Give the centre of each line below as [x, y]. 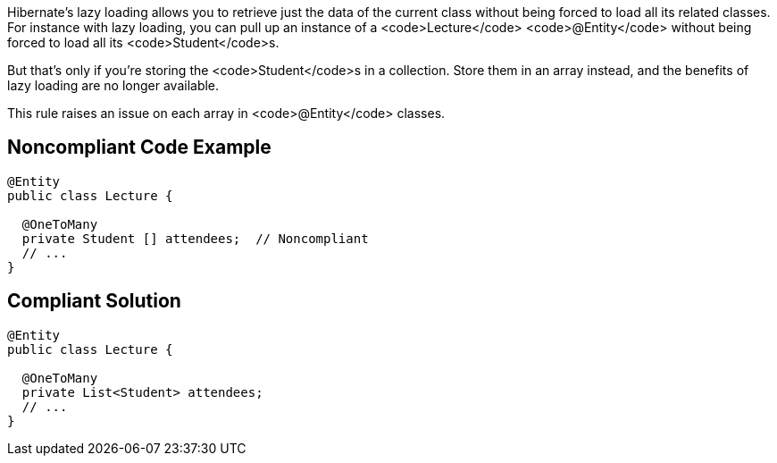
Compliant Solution [94, 301]
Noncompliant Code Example [139, 147]
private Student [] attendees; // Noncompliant [195, 238]
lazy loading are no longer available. [113, 85]
